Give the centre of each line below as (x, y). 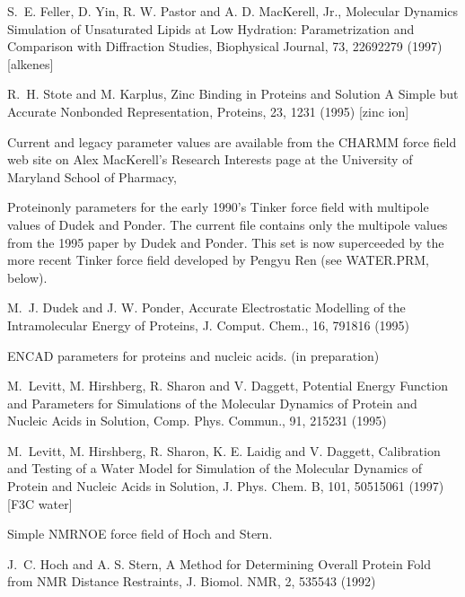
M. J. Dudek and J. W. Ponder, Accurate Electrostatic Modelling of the (206, 307)
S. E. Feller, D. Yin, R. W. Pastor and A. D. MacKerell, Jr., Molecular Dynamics (233, 11)
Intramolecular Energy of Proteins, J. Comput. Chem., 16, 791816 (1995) (209, 325)
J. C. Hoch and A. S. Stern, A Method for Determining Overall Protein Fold (219, 563)
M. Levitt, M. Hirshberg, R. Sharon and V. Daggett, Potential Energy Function (228, 386)
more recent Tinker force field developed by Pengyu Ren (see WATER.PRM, (218, 260)
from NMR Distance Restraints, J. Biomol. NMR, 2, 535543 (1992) (192, 581)
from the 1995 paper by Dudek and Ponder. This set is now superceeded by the (226, 242)
